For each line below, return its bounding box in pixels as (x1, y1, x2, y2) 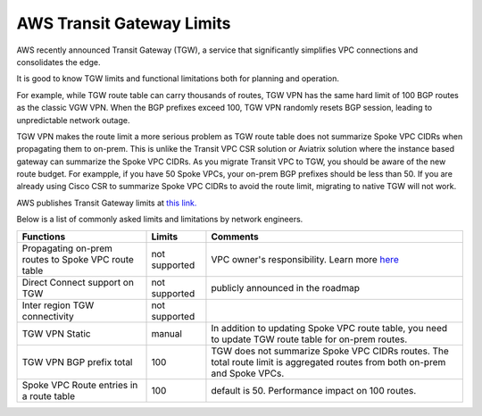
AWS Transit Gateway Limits (16, 13, 231, 33)
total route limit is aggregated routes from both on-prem (211, 355, 446, 368)
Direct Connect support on (21, 276, 134, 288)
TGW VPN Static (21, 327, 91, 339)
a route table (21, 389, 76, 402)
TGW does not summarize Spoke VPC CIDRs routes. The (211, 345, 450, 357)
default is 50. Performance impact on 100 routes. (211, 384, 417, 396)
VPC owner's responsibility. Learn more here (211, 253, 399, 265)
